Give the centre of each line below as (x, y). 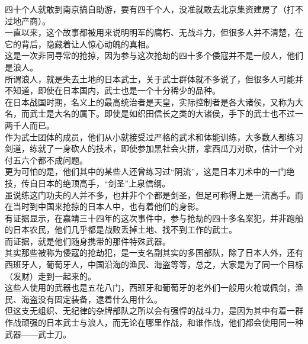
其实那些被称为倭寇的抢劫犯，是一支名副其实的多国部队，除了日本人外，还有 (154, 253)
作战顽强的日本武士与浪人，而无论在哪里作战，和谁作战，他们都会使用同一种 (154, 322)
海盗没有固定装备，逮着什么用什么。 (92, 299)
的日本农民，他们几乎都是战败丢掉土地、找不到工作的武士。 (121, 229)
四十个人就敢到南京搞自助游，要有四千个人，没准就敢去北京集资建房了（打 (150, 9)
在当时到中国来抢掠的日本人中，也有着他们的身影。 (104, 206)
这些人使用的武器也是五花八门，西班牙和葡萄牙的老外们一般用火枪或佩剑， (150, 287)
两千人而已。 (30, 125)
